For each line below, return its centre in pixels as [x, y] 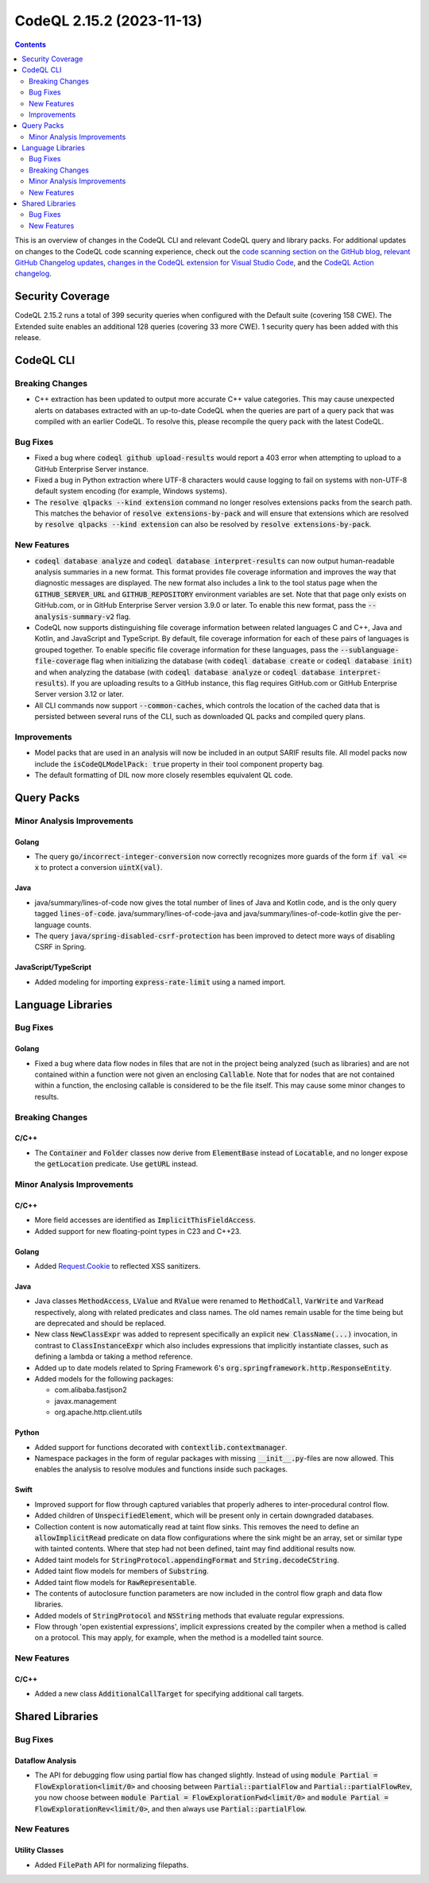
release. [28, 338]
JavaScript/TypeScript [53, 967]
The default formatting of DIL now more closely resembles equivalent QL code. [164, 775]
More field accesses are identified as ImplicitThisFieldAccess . [145, 1220]
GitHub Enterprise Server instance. [91, 469]
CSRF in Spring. [60, 947]
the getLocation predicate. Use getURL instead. [116, 1164]
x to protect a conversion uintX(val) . [99, 868]
